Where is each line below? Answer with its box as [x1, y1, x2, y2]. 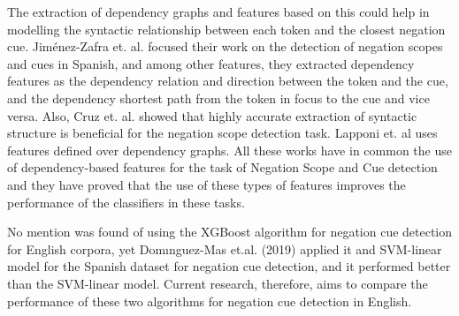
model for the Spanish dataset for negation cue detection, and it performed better [7, 257, 451, 275]
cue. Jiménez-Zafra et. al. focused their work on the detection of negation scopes [7, 37, 443, 56]
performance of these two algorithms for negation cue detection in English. [7, 291, 412, 310]
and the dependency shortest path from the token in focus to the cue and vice [7, 88, 430, 107]
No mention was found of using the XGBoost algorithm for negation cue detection [7, 222, 453, 241]
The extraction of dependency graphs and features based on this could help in [7, 3, 430, 20]
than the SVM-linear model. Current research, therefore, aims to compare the [7, 274, 428, 292]
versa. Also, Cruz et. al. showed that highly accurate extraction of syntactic [7, 106, 417, 124]
